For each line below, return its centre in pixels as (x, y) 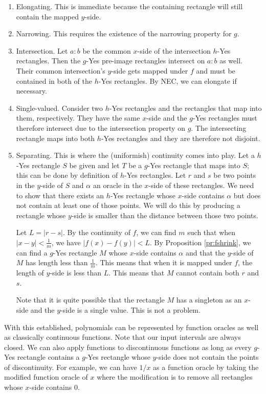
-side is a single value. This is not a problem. (130, 309)
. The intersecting (219, 128)
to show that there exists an (60, 195)
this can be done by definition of (67, 175)
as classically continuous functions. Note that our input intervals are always (123, 337)
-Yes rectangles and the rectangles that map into (185, 108)
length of (30, 273)
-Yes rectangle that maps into (194, 165)
